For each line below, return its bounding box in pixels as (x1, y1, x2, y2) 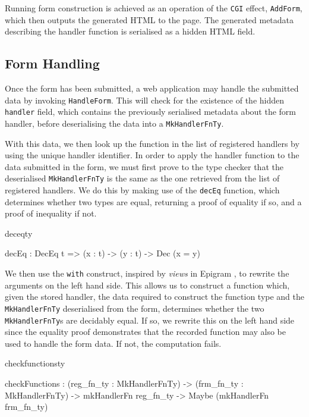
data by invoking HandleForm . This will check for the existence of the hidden (5, 93, 285, 106)
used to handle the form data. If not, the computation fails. (5, 337, 222, 349)
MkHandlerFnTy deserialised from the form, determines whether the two (5, 302, 264, 314)
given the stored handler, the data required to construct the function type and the (5, 290, 304, 303)
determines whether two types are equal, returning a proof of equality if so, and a (5, 195, 302, 208)
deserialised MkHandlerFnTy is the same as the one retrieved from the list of (5, 172, 280, 184)
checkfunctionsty (5, 357, 65, 369)
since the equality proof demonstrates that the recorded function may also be (5, 325, 286, 338)
